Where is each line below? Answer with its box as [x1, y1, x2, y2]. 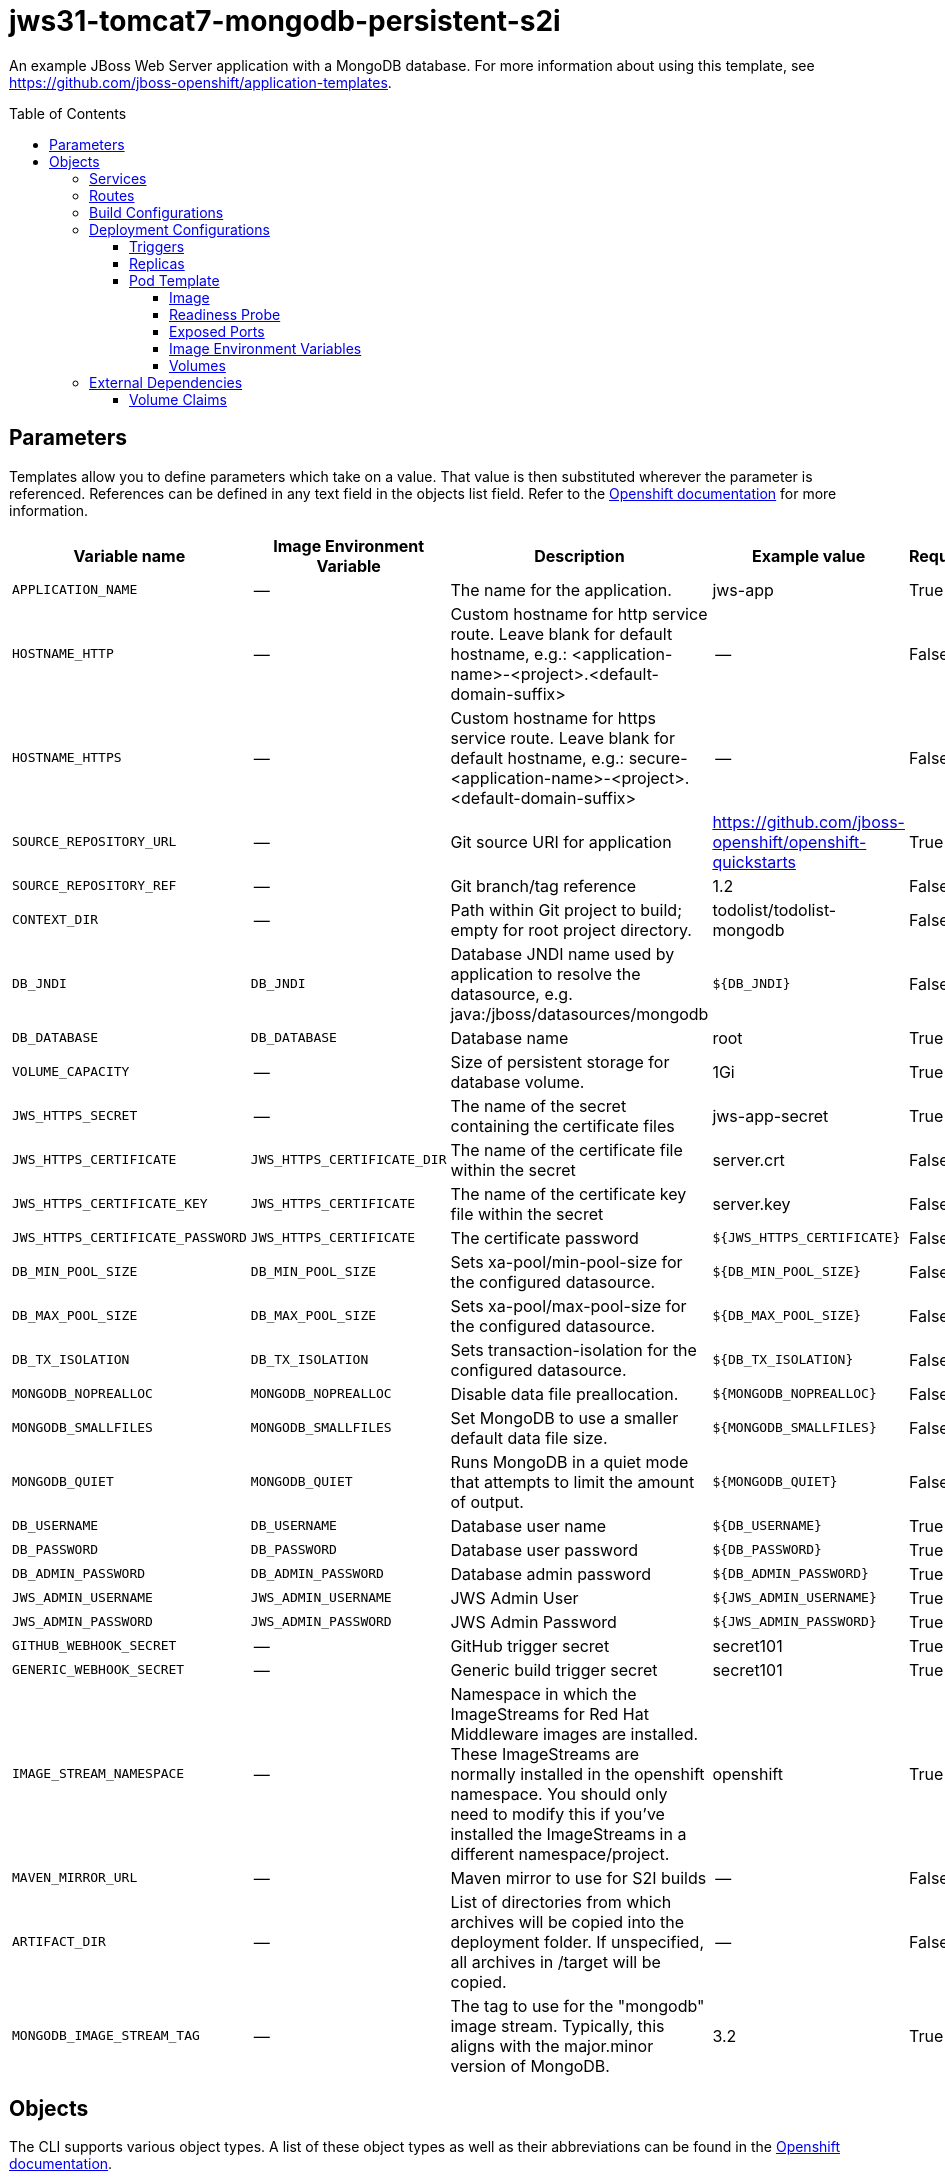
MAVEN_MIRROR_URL [12, 1870, 138, 1886]
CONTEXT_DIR [12, 912, 99, 928]
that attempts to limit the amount [450, 1471, 695, 1492]
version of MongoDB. [450, 2055, 610, 2076]
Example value [752, 545, 866, 566]
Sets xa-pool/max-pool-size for [450, 1295, 687, 1316]
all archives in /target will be [450, 1951, 661, 1972]
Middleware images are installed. [450, 1723, 699, 1744]
